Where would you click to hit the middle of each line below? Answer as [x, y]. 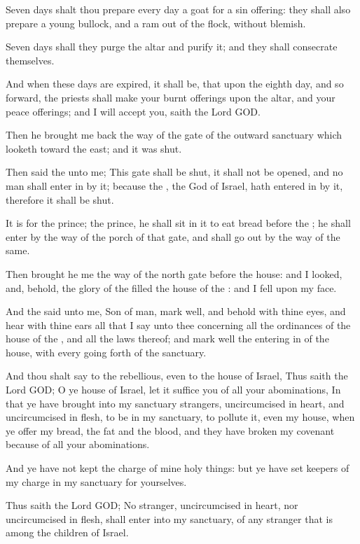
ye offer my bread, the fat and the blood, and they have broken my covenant [170, 430]
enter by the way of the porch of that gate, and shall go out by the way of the [173, 236]
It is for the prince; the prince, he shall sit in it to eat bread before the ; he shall [178, 223]
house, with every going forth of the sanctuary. [106, 352]
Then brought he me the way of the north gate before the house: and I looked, [174, 273]
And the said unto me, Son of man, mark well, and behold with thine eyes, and [176, 311]
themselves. [30, 60]
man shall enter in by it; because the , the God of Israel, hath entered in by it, [174, 185]
